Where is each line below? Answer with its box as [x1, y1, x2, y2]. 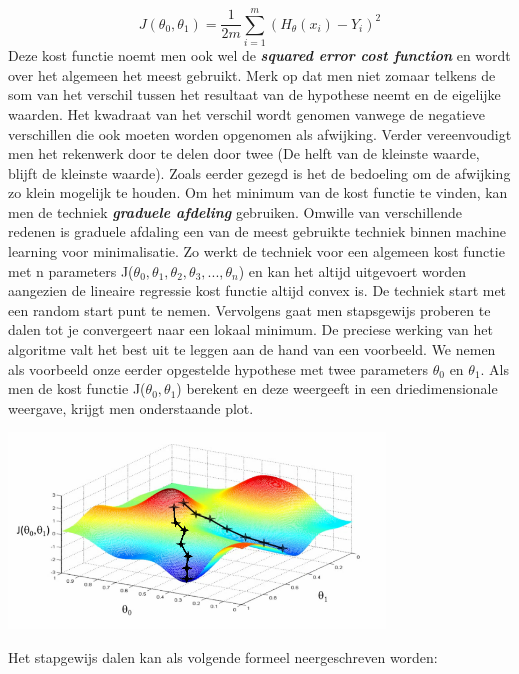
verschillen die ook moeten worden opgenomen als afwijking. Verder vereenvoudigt [8, 123, 512, 144]
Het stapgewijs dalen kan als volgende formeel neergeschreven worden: [8, 646, 438, 667]
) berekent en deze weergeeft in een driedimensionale [176, 378, 498, 399]
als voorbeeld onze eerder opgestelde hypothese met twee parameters [8, 358, 429, 379]
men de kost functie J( [8, 378, 146, 399]
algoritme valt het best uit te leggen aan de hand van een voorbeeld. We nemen [8, 339, 496, 360]
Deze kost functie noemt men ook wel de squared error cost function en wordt [8, 45, 511, 66]
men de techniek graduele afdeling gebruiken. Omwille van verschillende [8, 201, 462, 222]
